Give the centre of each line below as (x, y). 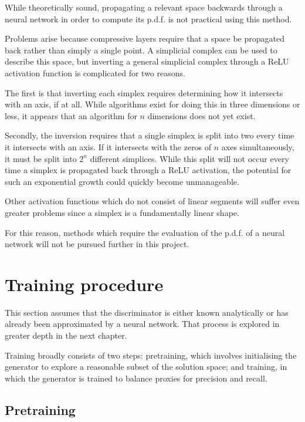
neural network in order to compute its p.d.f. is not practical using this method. (148, 18)
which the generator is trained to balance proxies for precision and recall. (136, 378)
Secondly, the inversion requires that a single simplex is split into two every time (150, 135)
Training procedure (84, 284)
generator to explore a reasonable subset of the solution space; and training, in (146, 367)
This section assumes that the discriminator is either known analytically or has (147, 312)
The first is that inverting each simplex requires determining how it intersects (144, 92)
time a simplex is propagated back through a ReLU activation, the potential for (148, 170)
